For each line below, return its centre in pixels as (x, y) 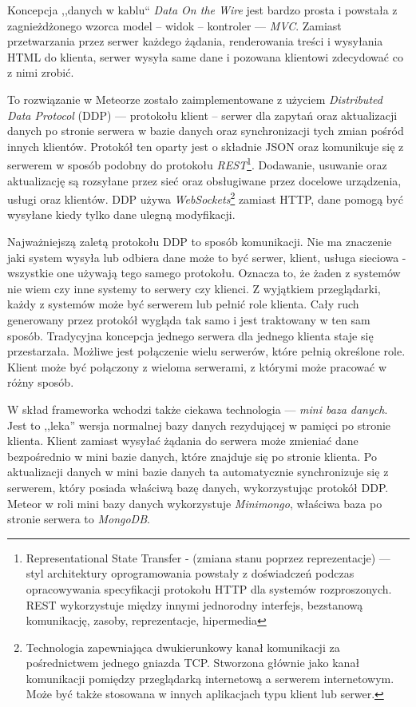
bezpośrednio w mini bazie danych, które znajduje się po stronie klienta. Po (192, 456)
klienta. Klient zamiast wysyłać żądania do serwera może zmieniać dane (183, 441)
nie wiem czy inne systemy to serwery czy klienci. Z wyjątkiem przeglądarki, (194, 288)
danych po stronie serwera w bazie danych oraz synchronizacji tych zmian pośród (206, 131)
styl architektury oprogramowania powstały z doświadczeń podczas (190, 573)
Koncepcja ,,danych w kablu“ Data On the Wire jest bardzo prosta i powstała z (202, 10)
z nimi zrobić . (41, 72)
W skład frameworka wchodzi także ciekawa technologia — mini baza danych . (198, 409)
